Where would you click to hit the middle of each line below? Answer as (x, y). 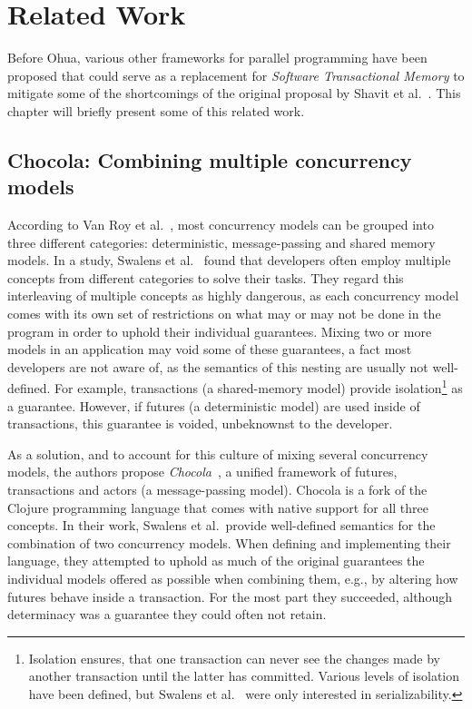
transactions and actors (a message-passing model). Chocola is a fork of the (217, 490)
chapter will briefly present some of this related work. (156, 110)
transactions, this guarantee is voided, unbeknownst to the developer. (200, 423)
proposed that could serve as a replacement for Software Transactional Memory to (236, 75)
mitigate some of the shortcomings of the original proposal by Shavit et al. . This (234, 93)
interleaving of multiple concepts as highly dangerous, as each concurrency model (233, 295)
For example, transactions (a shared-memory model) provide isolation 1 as (259, 387)
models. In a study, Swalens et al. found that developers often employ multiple (229, 260)
